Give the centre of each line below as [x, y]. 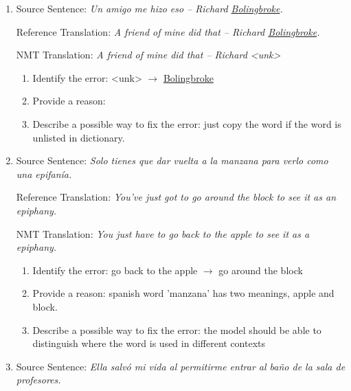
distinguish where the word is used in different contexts [149, 343]
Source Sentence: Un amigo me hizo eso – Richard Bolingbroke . [149, 8]
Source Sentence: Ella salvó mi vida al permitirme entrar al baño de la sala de [181, 366]
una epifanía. [44, 174]
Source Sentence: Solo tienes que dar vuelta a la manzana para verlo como [172, 160]
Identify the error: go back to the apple [115, 270]
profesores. [38, 380]
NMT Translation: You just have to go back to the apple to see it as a [163, 233]
